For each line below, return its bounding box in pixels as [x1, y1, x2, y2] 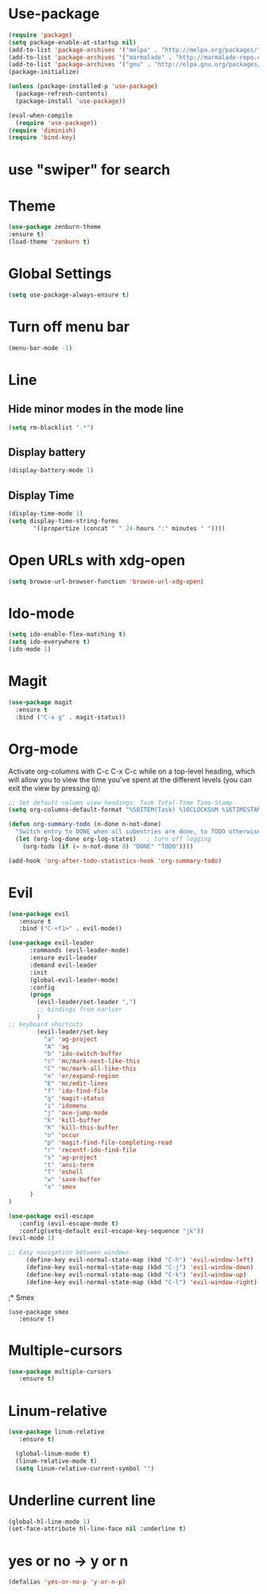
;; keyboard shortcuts [8, 1020, 83, 1028]
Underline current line [8, 1491, 157, 1509]
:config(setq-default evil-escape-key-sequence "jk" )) [18, 1227, 204, 1235]
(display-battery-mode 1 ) [8, 467, 94, 475]
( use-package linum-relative [8, 1428, 105, 1436]
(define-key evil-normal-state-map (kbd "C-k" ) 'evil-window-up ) [25, 1270, 247, 1278]
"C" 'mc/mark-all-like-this [43, 1065, 137, 1073]
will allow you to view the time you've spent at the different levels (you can [8, 774, 252, 784]
